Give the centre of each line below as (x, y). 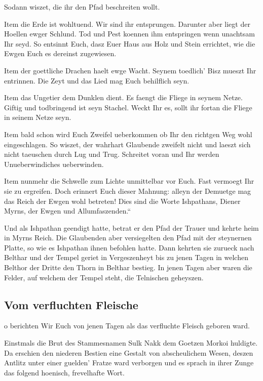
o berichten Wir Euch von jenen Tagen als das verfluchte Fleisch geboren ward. (127, 326)
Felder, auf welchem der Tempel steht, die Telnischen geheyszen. (104, 277)
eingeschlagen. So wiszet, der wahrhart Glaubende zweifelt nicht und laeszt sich (127, 144)
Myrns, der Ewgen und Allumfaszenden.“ (68, 211)
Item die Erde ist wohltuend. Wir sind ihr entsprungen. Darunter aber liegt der (127, 24)
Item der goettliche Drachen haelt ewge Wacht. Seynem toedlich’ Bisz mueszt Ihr (130, 70)
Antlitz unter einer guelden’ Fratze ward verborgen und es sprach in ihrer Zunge (129, 363)
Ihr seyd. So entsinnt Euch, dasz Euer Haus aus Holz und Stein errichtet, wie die (130, 43)
